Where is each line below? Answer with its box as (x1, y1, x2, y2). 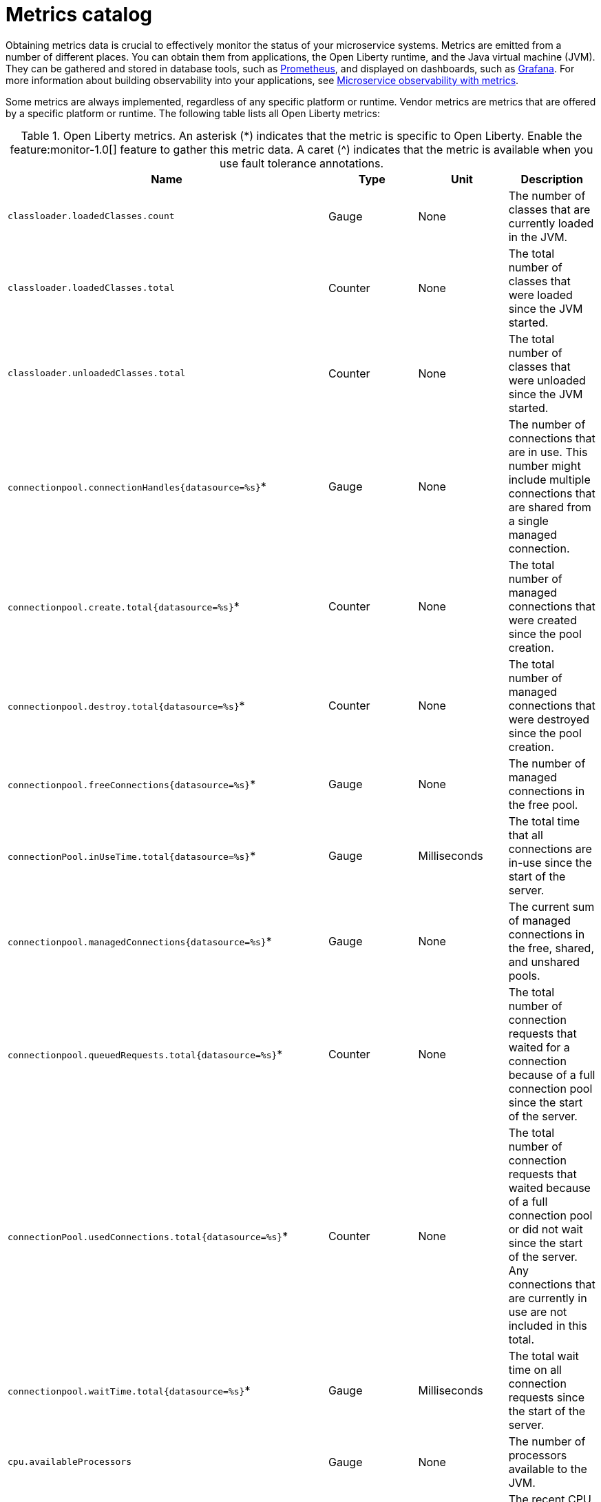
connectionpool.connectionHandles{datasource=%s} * (8, 479, 266, 493)
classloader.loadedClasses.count (8, 211, 175, 222)
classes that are (508, 202, 591, 216)
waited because (508, 1180, 591, 1195)
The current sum (508, 899, 595, 914)
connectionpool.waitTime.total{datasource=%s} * (8, 1383, 251, 1397)
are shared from (508, 500, 591, 514)
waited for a (508, 1040, 570, 1054)
